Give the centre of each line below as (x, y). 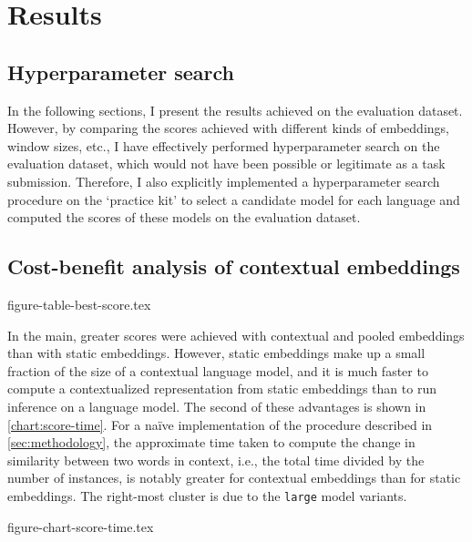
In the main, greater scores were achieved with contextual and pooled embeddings (236, 335)
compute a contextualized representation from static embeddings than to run (222, 389)
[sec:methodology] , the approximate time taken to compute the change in (211, 442)
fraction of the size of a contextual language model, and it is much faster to (218, 370)
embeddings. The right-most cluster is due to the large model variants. (207, 495)
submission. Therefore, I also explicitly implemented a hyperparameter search (224, 181)
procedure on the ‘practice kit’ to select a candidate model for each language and (234, 199)
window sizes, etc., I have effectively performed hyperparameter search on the (224, 145)
